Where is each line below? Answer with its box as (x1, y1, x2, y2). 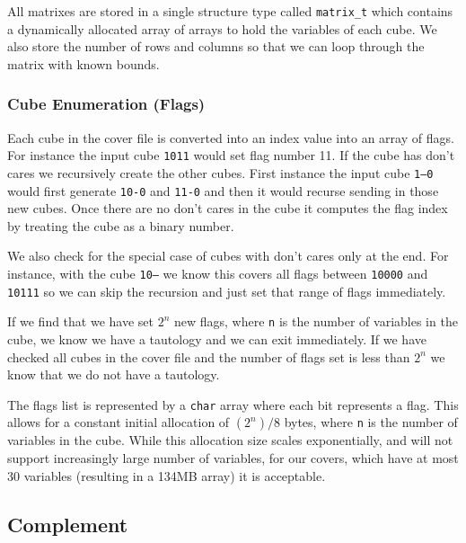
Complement (7, 510, 128, 538)
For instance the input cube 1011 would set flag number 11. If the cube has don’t (7, 146, 455, 165)
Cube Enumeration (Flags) (7, 93, 206, 115)
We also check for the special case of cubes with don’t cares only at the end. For (7, 246, 449, 265)
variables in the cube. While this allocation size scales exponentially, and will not (7, 431, 453, 450)
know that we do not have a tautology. (7, 365, 220, 384)
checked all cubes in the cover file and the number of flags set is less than (7, 347, 410, 366)
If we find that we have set (7, 312, 154, 331)
